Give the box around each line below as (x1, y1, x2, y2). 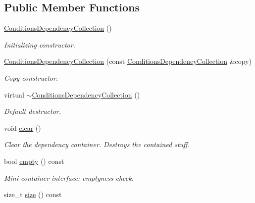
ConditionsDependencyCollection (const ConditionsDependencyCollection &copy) (4, 56, 252, 66)
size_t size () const (4, 189, 62, 200)
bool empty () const (4, 155, 64, 166)
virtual (4, 89, 24, 100)
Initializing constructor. (4, 39, 75, 50)
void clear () (4, 122, 41, 133)
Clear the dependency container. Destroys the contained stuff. (4, 139, 190, 150)
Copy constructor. (4, 72, 58, 83)
